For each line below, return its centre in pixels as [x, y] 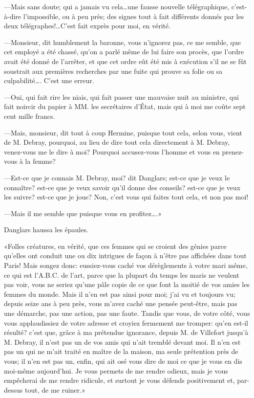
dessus [13, 389]
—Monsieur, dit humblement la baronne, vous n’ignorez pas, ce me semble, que [122, 42]
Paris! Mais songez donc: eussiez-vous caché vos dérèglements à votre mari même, [126, 265]
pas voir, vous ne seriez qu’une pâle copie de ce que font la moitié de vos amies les [127, 284]
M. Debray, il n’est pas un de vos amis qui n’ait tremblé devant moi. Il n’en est [122, 342]
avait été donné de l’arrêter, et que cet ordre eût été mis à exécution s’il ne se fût [125, 61]
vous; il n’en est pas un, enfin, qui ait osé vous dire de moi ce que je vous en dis [123, 361]
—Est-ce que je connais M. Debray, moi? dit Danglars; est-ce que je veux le [117, 177]
